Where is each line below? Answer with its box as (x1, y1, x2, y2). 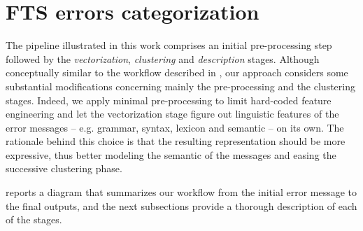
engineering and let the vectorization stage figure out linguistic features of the (6, 106, 339, 121)
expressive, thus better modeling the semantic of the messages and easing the (6, 147, 336, 162)
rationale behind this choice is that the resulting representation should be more (6, 134, 346, 148)
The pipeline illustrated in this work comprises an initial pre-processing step (6, 38, 332, 52)
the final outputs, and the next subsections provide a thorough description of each (6, 198, 357, 213)
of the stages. (6, 212, 62, 227)
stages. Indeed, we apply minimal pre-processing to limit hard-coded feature (6, 92, 332, 107)
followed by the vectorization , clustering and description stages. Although (6, 51, 320, 66)
